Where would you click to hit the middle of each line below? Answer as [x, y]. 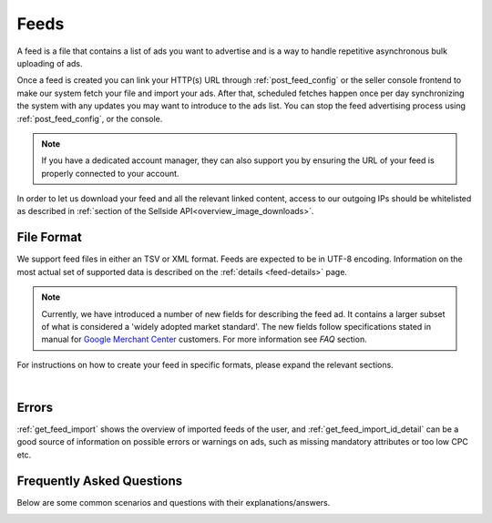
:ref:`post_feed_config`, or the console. [90, 118]
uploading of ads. [50, 63]
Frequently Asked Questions [100, 481]
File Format [49, 237]
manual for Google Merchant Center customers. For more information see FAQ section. [205, 339]
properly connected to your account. [110, 173]
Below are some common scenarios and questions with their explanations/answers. [174, 502]
